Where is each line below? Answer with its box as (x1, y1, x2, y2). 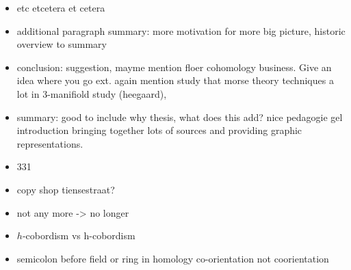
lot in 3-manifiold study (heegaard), (16, 86, 167, 100)
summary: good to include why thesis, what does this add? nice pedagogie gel (16, 109, 343, 124)
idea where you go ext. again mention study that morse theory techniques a (16, 73, 334, 87)
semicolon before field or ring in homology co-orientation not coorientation (16, 251, 329, 265)
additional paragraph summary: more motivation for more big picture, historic (16, 23, 346, 38)
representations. (16, 136, 83, 150)
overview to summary (16, 37, 107, 51)
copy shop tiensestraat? (16, 182, 115, 196)
